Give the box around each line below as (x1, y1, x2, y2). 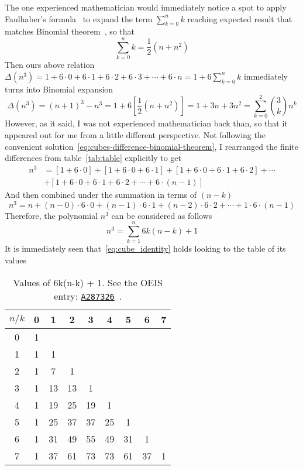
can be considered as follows (111, 209, 212, 221)
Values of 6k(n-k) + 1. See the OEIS (13, 275, 163, 289)
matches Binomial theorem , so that (5, 25, 135, 37)
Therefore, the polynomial (5, 209, 98, 221)
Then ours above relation (5, 59, 95, 71)
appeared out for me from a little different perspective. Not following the (5, 129, 266, 141)
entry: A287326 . (54, 289, 122, 303)
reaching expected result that (187, 12, 292, 25)
